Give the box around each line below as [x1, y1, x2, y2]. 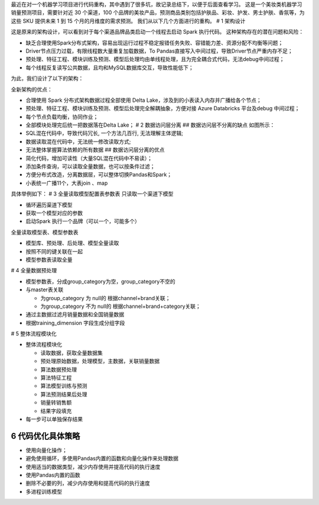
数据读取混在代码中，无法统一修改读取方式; [25, 138, 131, 145]
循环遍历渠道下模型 [25, 201, 73, 208]
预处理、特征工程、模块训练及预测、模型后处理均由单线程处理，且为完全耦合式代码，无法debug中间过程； [25, 56, 285, 63]
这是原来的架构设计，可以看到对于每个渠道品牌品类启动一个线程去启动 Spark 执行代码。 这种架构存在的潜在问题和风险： [11, 28, 304, 36]
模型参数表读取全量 [25, 256, 73, 263]
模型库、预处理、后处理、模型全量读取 [25, 240, 119, 247]
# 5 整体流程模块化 [11, 330, 57, 337]
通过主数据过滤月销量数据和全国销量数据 [25, 311, 124, 318]
